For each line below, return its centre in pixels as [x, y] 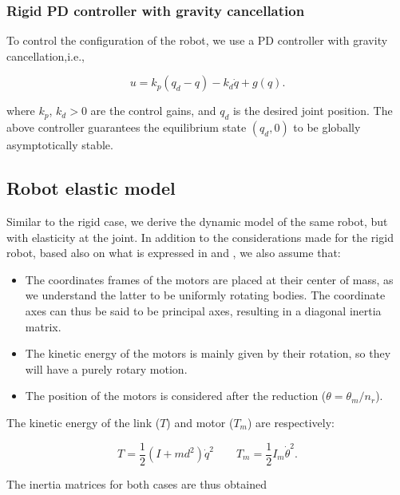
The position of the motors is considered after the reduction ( [176, 396]
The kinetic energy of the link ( [83, 422]
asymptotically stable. [60, 145]
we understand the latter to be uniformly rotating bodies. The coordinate [205, 295]
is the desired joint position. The [313, 111]
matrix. [43, 326]
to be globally [327, 127]
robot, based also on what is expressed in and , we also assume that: [174, 253]
